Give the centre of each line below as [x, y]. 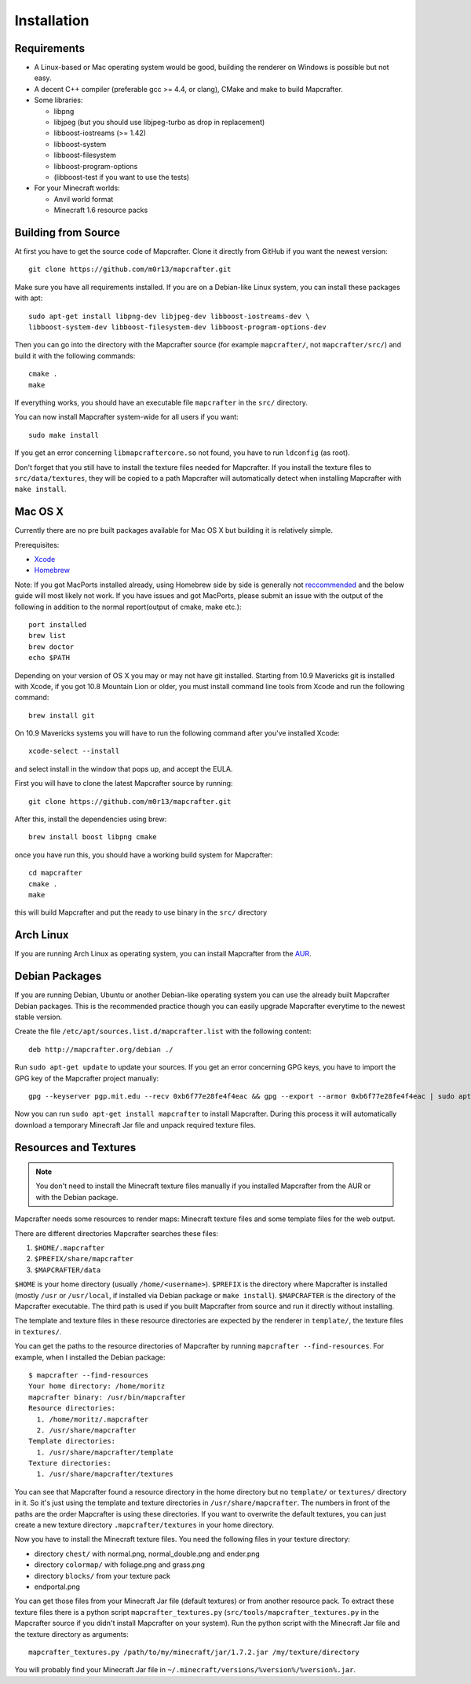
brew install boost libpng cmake [93, 837]
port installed [58, 624]
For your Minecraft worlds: [77, 188]
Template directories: [72, 1441]
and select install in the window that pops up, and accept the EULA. [124, 769]
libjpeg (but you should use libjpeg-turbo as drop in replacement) [159, 123]
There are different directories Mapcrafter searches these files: [117, 1233]
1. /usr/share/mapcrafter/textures [105, 1474]
